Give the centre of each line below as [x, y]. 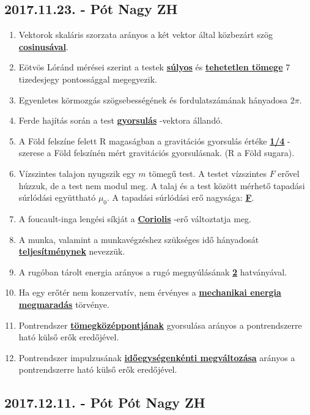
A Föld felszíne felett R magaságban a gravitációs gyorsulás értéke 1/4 [152, 140]
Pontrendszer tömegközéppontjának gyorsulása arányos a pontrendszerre [160, 325]
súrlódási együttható [57, 197]
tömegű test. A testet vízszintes [208, 173]
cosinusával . [43, 46]
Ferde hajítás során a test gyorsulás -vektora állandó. [121, 120]
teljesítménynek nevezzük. [72, 251]
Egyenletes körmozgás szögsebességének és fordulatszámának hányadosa [153, 99]
